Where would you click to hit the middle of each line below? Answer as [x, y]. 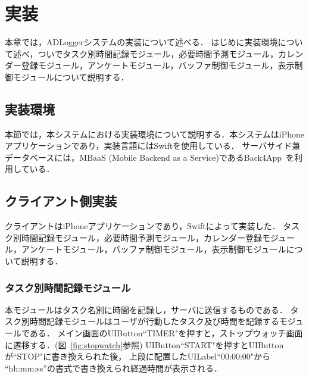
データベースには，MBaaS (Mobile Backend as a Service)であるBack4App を [149, 157]
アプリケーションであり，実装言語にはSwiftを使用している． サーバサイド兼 [153, 146]
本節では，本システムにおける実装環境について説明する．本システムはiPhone [154, 134]
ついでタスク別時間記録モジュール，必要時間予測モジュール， [158, 53]
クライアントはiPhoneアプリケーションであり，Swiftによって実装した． [143, 226]
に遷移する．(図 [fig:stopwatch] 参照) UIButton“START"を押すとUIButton [144, 344]
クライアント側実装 [61, 201]
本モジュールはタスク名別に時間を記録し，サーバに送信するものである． [146, 309]
